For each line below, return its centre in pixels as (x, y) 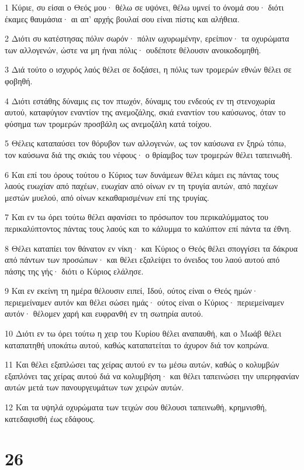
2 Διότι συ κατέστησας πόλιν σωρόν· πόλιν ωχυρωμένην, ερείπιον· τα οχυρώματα (147, 38)
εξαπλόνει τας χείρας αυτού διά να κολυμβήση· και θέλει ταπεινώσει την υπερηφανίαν (152, 375)
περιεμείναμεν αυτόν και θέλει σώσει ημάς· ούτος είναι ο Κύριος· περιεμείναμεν (144, 302)
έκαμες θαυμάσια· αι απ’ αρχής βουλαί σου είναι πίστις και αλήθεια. (122, 18)
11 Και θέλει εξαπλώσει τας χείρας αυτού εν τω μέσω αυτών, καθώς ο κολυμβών (142, 364)
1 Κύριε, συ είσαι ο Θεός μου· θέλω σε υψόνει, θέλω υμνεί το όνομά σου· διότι (144, 7)
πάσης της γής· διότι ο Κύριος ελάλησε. (74, 271)
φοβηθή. (19, 80)
